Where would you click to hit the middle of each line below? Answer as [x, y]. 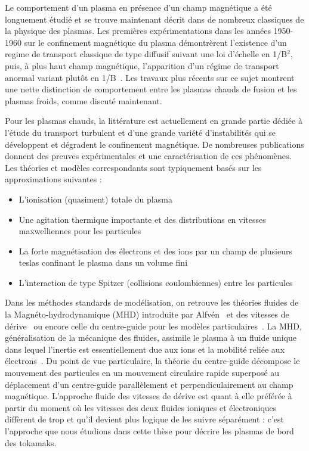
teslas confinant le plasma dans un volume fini [103, 262]
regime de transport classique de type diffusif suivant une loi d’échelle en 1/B [146, 54]
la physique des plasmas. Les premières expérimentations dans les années [138, 31]
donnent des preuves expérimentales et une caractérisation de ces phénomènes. [148, 156]
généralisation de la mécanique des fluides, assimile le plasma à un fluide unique [151, 338]
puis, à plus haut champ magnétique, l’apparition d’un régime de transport [142, 65]
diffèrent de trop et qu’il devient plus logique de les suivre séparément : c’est [144, 419]
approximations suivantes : [53, 179]
